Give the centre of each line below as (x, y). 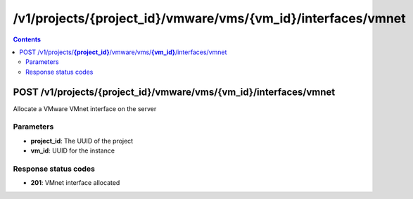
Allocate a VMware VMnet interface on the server (85, 108)
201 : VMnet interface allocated (75, 183)
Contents (27, 39)
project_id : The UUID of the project (82, 141)
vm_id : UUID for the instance (73, 150)
